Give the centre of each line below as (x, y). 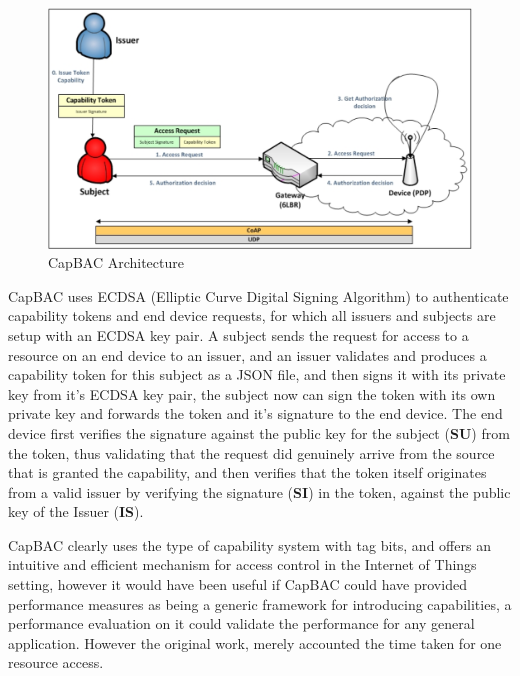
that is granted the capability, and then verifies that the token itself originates (247, 472)
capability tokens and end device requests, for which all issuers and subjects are (252, 315)
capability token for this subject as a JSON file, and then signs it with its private (257, 374)
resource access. (56, 662)
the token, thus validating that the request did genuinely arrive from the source (251, 452)
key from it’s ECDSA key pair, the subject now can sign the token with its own (252, 393)
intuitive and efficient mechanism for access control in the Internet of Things (242, 564)
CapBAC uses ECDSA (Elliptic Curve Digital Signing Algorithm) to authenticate (258, 295)
